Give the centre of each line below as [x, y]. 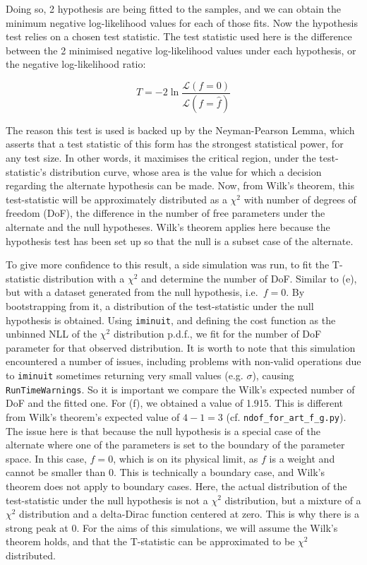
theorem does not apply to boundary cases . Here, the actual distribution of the [176, 486]
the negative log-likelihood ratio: [76, 64]
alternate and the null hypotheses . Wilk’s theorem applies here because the [168, 227]
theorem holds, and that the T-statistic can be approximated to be [150, 541]
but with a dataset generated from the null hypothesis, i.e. [132, 292]
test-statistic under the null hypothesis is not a [107, 500]
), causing [273, 375]
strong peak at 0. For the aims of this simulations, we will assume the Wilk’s [172, 527]
